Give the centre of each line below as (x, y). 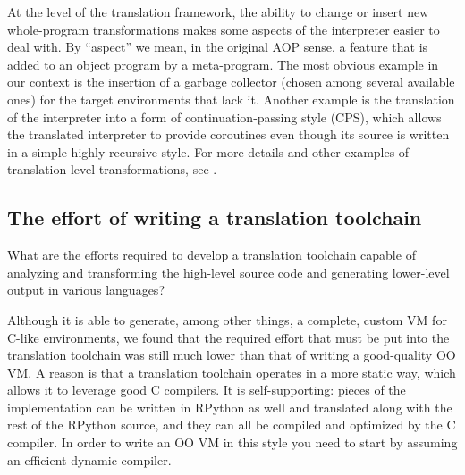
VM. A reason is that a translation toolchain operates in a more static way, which (232, 372)
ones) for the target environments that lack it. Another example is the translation (231, 99)
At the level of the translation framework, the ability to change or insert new (218, 12)
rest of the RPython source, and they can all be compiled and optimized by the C (232, 425)
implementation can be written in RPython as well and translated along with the (230, 407)
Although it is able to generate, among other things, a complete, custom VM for (227, 319)
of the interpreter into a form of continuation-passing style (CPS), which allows (224, 117)
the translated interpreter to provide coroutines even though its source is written (228, 134)
